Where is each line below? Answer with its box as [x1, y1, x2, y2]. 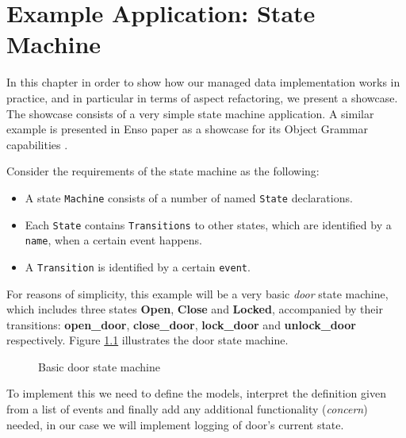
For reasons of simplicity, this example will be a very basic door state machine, [6, 285, 389, 302]
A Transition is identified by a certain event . [25, 258, 251, 275]
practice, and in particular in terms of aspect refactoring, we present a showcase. [6, 89, 398, 106]
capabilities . [6, 136, 68, 152]
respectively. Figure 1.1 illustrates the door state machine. [6, 332, 289, 348]
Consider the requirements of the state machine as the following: [6, 163, 320, 179]
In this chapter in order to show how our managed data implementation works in [6, 74, 400, 90]
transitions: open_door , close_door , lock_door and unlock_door [6, 316, 356, 332]
